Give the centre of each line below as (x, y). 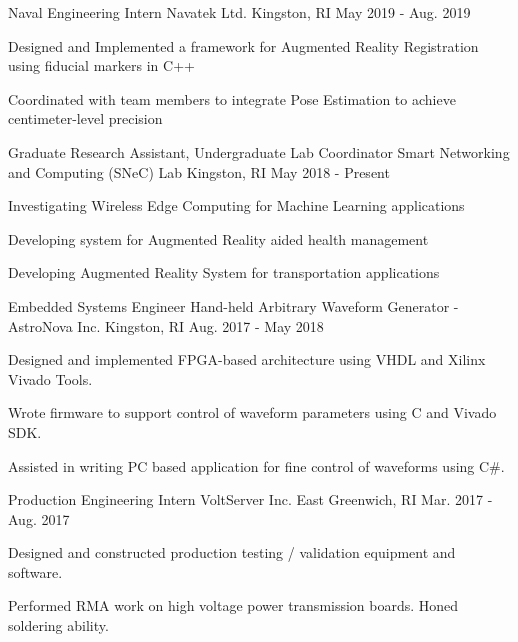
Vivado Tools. (50, 378)
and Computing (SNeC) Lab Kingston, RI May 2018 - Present (199, 171)
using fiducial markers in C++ (101, 65)
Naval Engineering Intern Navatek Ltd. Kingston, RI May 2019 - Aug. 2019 (239, 12)
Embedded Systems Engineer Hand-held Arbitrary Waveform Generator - (233, 305)
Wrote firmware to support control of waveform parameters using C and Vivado (252, 412)
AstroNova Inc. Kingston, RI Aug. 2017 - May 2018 (166, 325)
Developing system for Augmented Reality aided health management (218, 238)
